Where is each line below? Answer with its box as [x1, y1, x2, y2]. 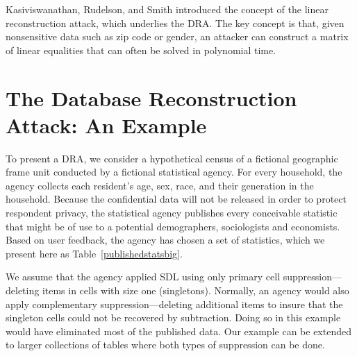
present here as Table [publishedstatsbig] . [6, 246, 183, 260]
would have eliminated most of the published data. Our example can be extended [6, 323, 351, 338]
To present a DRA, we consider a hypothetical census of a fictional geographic [6, 151, 338, 165]
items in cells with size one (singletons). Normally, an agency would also [42, 283, 349, 298]
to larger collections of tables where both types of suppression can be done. [6, 337, 325, 352]
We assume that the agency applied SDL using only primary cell [6, 269, 281, 284]
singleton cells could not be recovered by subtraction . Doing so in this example [6, 310, 341, 325]
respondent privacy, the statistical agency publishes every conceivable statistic [6, 205, 338, 220]
